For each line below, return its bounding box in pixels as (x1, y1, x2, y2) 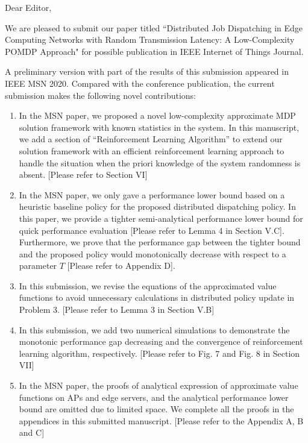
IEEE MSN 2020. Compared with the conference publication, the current (5, 77, 275, 89)
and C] (19, 426, 45, 439)
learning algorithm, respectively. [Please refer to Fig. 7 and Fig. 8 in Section (19, 347, 300, 359)
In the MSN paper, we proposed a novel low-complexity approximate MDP (19, 109, 296, 122)
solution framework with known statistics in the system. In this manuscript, (19, 121, 300, 133)
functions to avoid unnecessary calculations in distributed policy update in (19, 291, 295, 304)
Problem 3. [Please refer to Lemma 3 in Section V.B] (19, 303, 215, 316)
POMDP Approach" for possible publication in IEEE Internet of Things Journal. (5, 45, 304, 57)
